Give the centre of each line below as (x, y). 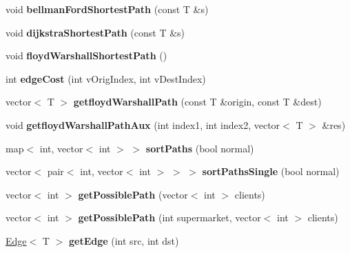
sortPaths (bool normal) (200, 148)
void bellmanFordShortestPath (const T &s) (107, 9)
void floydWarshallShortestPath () (86, 55)
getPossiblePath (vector (133, 194)
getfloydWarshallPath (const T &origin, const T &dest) (197, 102)
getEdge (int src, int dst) (124, 240)
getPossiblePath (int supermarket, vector (169, 217)
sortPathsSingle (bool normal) (271, 171)
